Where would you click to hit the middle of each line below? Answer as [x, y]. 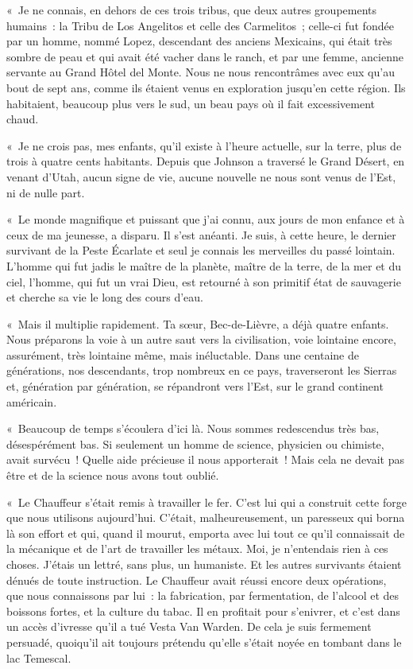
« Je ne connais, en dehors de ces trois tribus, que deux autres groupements [192, 10]
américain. [32, 401]
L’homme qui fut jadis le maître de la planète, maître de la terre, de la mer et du [204, 265]
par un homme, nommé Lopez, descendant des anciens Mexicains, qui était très [199, 41]
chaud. [23, 119]
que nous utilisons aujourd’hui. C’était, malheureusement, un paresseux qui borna [206, 517]
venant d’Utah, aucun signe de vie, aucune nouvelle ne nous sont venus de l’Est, [201, 176]
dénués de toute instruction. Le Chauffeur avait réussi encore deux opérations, [197, 580]
